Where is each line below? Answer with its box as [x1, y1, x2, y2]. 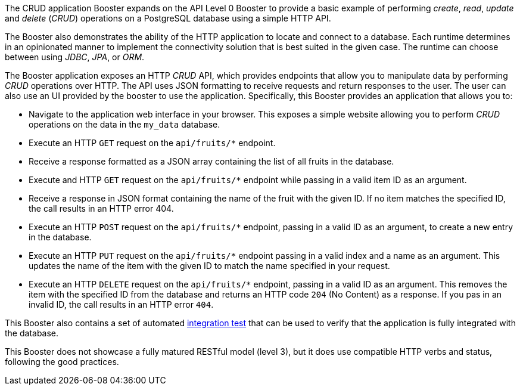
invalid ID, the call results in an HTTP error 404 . [29, 299, 214, 309]
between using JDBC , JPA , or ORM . [5, 52, 145, 62]
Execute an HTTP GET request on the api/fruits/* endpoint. [29, 138, 276, 148]
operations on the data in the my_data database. [29, 119, 220, 129]
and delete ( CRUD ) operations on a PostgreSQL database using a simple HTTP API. [5, 13, 331, 23]
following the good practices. [5, 357, 119, 367]
